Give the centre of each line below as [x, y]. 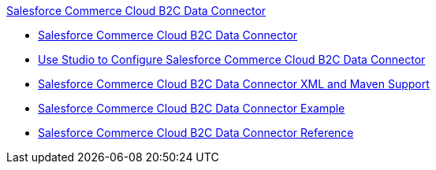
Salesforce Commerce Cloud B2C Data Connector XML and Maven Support [234, 84]
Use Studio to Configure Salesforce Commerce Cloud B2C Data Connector [232, 59]
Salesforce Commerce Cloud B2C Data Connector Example [192, 108]
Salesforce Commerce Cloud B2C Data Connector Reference [196, 133]
